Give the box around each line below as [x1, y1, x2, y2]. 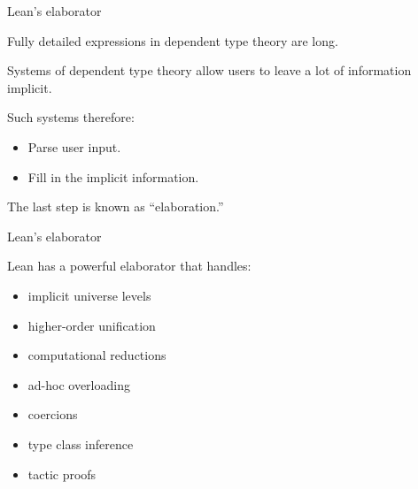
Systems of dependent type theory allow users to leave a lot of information [7, 61, 412, 80]
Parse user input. [27, 137, 121, 156]
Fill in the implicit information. [27, 167, 199, 186]
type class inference [27, 434, 134, 453]
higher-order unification [27, 316, 156, 334]
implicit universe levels [27, 286, 151, 304]
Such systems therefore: [7, 108, 135, 126]
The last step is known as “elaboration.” [7, 197, 224, 216]
